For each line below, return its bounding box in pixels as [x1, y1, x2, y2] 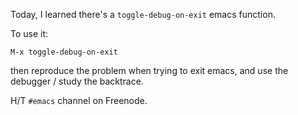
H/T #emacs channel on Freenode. [10, 95, 148, 106]
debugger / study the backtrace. [10, 75, 144, 87]
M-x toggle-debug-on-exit [10, 47, 118, 57]
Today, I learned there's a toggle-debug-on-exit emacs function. [10, 9, 276, 20]
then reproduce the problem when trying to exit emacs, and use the [10, 65, 289, 76]
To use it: [10, 28, 49, 39]
